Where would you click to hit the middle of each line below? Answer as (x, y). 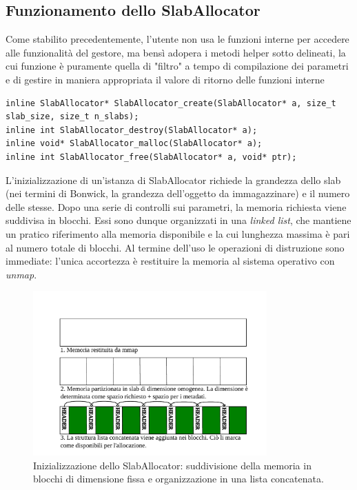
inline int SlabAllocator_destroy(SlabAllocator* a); (132, 130)
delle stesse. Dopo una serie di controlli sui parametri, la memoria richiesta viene (176, 206)
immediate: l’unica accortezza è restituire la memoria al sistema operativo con (170, 261)
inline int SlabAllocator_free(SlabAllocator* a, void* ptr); (151, 157)
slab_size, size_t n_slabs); (72, 117)
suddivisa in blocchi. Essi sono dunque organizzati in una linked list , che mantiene (178, 220)
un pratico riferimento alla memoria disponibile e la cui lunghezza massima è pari (178, 233)
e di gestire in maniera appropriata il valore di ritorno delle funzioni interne (165, 79)
